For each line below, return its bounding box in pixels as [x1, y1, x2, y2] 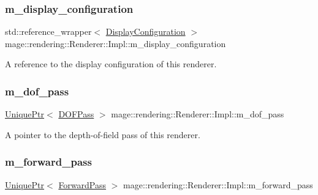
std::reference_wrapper [5, 25, 92, 38]
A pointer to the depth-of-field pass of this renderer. [5, 128, 200, 141]
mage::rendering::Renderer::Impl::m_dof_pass [111, 108, 284, 120]
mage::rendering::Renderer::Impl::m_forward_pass [123, 178, 313, 191]
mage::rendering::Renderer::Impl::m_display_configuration [5, 37, 226, 50]
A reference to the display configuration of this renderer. [5, 57, 217, 70]
